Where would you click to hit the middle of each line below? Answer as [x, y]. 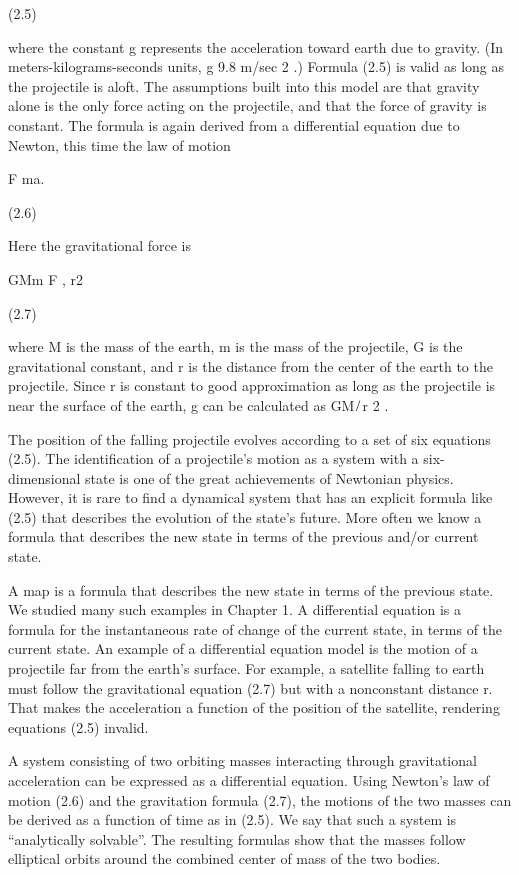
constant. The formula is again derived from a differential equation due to [234, 124]
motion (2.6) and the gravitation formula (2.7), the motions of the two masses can [260, 799]
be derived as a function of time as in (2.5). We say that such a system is [232, 819]
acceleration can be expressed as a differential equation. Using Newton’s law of [249, 780]
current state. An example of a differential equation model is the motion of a [243, 648]
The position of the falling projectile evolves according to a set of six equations [249, 438]
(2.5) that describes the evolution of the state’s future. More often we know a [245, 516]
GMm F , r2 [45, 278]
